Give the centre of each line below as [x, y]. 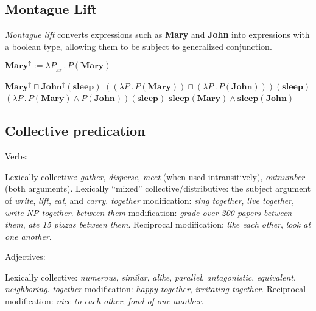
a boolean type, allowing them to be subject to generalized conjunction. [139, 46]
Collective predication [75, 131]
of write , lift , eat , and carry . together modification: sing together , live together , [149, 200]
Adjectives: [25, 257]
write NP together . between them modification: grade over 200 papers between [149, 212]
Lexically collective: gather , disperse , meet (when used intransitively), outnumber [155, 176]
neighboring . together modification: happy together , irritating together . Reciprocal [156, 289]
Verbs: [17, 156]
